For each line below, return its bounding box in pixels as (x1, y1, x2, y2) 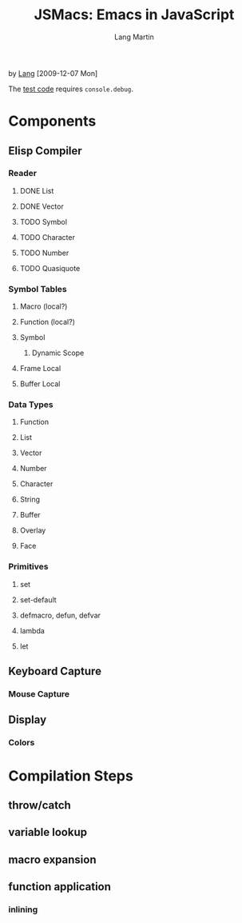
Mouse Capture (8, 689, 70, 700)
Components (8, 112, 97, 130)
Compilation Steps (8, 766, 133, 785)
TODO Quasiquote (19, 263, 81, 273)
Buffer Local (19, 379, 61, 389)
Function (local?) (19, 318, 76, 327)
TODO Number (19, 248, 69, 258)
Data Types (8, 399, 54, 410)
